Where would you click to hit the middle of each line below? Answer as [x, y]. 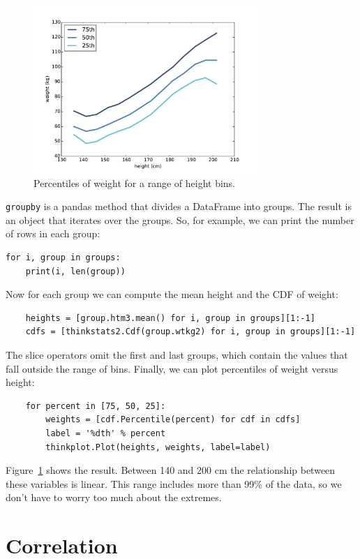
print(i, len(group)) [75, 271]
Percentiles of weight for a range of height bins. [135, 182]
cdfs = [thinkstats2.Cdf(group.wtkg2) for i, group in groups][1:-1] [190, 332]
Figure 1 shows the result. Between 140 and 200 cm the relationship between [171, 470]
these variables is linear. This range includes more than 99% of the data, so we [174, 483]
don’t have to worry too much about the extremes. [114, 497]
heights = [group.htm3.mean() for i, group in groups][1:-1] [170, 318]
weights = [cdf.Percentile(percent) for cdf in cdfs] [173, 420]
